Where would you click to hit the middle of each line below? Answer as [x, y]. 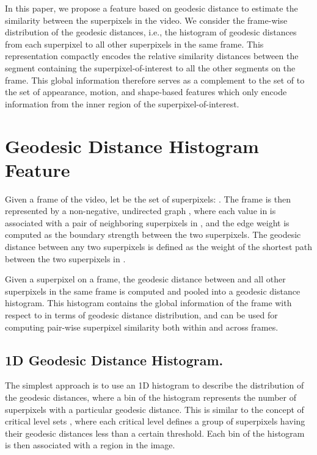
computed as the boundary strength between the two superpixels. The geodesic [153, 235]
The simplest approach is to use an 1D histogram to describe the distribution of [155, 385]
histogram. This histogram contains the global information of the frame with [148, 303]
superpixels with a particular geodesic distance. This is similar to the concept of [155, 409]
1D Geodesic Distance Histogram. [114, 360]
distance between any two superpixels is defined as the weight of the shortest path [159, 247]
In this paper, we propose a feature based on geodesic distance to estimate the [151, 8]
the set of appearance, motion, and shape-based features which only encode [146, 92]
